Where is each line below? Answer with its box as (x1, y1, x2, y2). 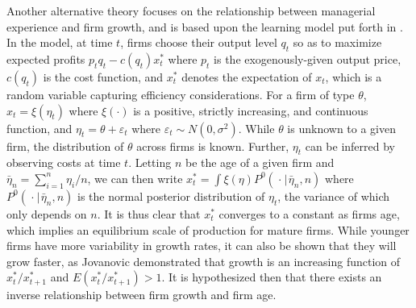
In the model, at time (6, 34, 113, 51)
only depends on (6, 205, 87, 222)
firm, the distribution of (6, 137, 124, 154)
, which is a (325, 68, 382, 85)
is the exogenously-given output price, (214, 50, 401, 67)
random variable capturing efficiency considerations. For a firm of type (6, 85, 355, 102)
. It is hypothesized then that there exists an (161, 268, 382, 285)
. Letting (128, 154, 172, 171)
